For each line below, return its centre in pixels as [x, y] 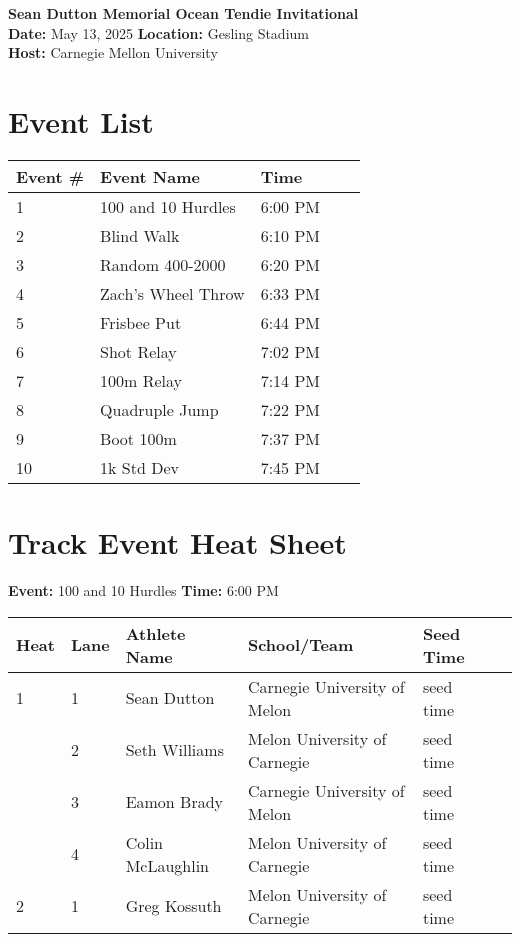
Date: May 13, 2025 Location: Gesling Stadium [158, 32]
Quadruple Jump [159, 409]
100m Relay [141, 380]
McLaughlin [167, 865]
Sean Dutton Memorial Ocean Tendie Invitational [183, 13]
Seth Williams [174, 750]
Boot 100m [138, 438]
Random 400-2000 [163, 264]
